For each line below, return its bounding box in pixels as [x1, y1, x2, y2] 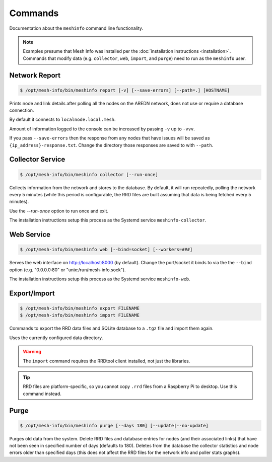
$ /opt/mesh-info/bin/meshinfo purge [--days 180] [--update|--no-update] [20, 423, 209, 428]
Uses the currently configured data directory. [9, 335, 103, 341]
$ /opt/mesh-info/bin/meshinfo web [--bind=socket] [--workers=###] [20, 247, 193, 253]
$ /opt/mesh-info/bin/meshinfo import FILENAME [20, 313, 140, 318]
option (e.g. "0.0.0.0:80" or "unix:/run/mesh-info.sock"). [9, 267, 126, 273]
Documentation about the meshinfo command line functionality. [9, 25, 144, 31]
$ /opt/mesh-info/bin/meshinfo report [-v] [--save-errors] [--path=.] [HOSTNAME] [20, 87, 230, 93]
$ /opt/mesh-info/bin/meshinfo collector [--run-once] [20, 172, 158, 177]
